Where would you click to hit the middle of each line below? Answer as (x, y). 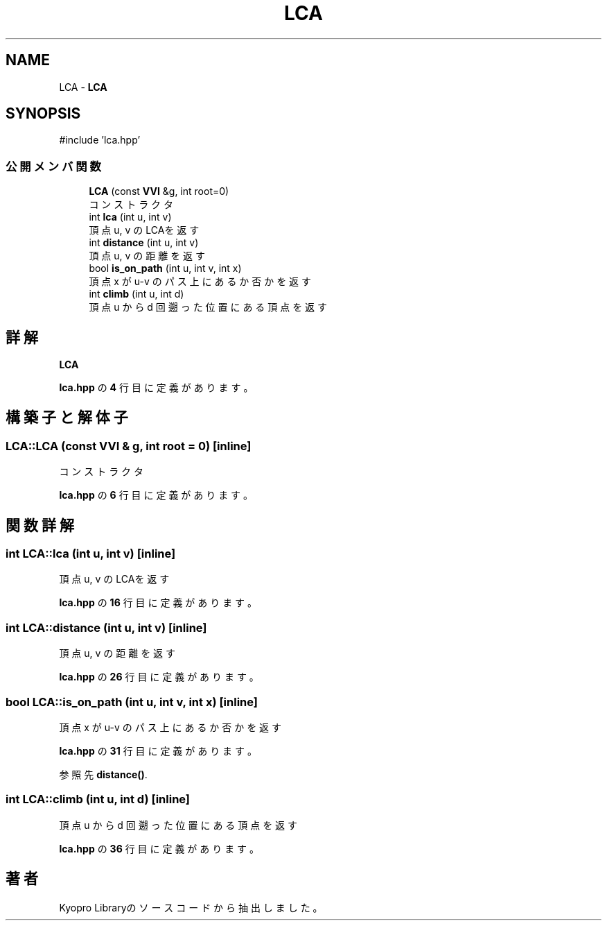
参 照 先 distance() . (103, 774)
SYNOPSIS (43, 114)
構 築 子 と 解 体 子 (67, 418)
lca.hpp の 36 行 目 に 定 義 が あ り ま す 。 (159, 848)
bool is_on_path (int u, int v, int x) (165, 268)
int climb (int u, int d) (137, 294)
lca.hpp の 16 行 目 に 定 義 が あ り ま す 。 (158, 603)
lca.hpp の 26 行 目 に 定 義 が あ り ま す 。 (159, 677)
